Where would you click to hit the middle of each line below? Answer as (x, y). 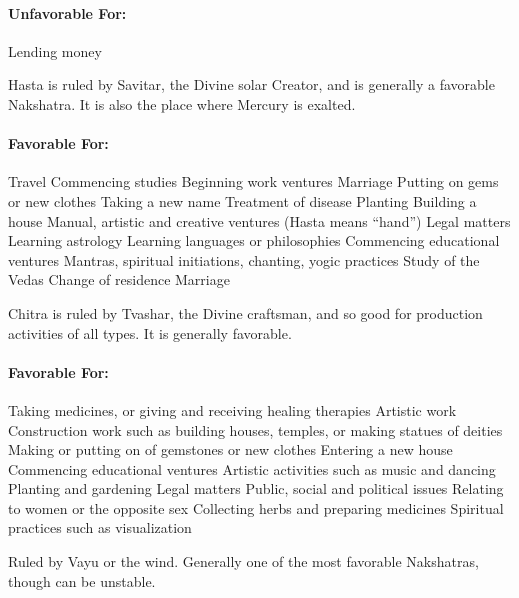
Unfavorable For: (67, 12)
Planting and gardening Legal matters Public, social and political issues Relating (256, 488)
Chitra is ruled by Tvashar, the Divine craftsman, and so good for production (245, 312)
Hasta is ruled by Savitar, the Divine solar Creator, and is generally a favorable (251, 84)
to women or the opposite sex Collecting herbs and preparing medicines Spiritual (256, 507)
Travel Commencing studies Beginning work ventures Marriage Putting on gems (253, 181)
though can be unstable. (82, 580)
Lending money (55, 50)
